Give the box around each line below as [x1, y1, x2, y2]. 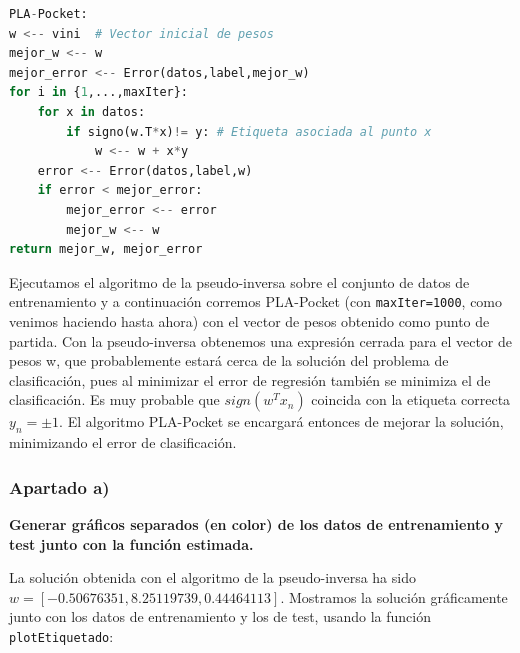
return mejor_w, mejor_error [9, 242, 203, 257]
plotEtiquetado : [9, 625, 114, 646]
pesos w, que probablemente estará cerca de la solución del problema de [9, 350, 449, 371]
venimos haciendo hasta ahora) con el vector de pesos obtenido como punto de [9, 310, 490, 331]
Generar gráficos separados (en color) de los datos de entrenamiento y [9, 513, 504, 534]
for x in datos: [37, 104, 146, 119]
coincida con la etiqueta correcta [311, 389, 511, 410]
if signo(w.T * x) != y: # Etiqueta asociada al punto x [66, 124, 432, 139]
